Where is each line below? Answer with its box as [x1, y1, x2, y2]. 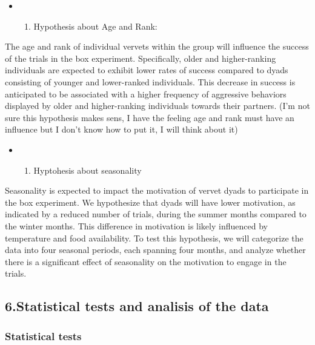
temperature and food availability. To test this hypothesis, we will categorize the [5, 231, 303, 244]
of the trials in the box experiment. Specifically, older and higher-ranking [5, 51, 276, 64]
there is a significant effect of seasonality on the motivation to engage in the [5, 255, 287, 268]
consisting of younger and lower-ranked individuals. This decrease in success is [5, 75, 296, 88]
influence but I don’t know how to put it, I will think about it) [5, 123, 238, 136]
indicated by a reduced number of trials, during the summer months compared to [5, 208, 307, 220]
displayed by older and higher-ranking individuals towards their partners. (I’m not [5, 99, 310, 112]
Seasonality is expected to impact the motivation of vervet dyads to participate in [5, 184, 309, 197]
